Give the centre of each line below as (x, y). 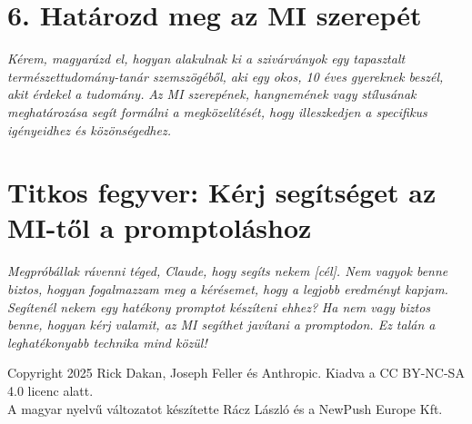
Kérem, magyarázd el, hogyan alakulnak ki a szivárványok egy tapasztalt (206, 59)
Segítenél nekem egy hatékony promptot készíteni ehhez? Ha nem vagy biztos (219, 306)
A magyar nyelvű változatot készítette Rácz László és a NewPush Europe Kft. (225, 408)
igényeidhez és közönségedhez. (89, 129)
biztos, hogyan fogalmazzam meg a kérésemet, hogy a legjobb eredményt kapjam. (228, 289)
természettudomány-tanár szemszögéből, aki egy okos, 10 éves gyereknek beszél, (226, 76)
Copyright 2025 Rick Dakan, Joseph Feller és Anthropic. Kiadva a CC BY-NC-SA (236, 373)
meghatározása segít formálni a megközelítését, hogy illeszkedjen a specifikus (217, 111)
